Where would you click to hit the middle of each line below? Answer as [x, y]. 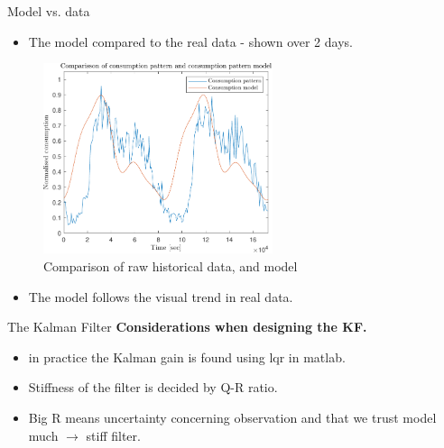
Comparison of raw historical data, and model [171, 266]
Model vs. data [49, 11]
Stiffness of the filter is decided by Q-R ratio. [153, 387]
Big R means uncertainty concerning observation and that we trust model [232, 418]
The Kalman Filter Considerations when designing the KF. [187, 327]
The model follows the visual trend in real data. [161, 296]
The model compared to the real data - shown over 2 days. [190, 41]
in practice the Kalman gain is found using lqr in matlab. [187, 357]
